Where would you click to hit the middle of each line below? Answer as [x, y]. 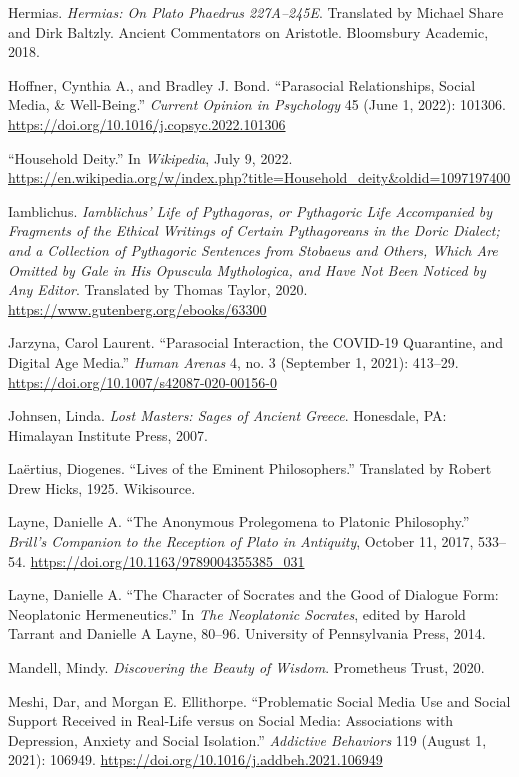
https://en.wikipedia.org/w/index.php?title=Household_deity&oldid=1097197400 [259, 177]
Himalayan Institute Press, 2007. [108, 434]
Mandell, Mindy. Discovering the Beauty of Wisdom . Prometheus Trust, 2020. [246, 667]
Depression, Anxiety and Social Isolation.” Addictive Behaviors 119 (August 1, [247, 739]
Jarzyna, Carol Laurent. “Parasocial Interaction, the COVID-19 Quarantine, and [256, 342]
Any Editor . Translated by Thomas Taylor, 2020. [158, 289]
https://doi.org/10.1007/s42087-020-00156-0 [142, 381]
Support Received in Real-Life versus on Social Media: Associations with [231, 720]
